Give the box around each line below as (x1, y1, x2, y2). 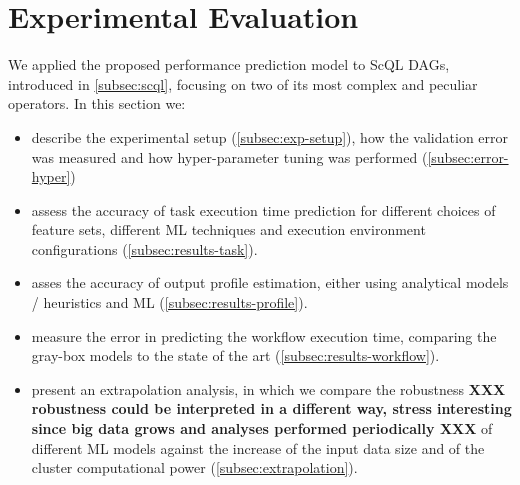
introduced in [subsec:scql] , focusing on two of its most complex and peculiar (8, 73, 478, 94)
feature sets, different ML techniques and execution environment (31, 219, 426, 240)
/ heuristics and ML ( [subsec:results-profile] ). (31, 292, 308, 313)
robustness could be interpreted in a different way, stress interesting (31, 398, 512, 419)
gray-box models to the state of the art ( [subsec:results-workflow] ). (31, 345, 440, 366)
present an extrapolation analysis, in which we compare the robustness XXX (31, 378, 506, 399)
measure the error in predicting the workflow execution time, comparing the (31, 325, 497, 346)
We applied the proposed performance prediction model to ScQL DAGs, (8, 54, 450, 75)
